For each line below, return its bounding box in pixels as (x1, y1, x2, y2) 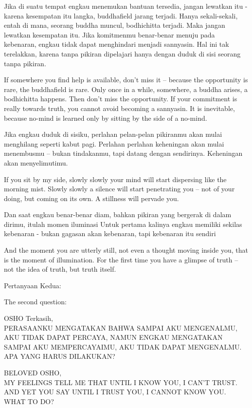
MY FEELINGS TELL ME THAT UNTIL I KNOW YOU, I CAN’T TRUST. (4, 377, 237, 387)
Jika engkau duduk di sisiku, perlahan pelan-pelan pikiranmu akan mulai (4, 129, 222, 139)
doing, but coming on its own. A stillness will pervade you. (4, 193, 179, 203)
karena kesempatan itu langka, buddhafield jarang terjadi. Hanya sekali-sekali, (4, 10, 238, 20)
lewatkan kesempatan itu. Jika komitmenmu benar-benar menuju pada (4, 29, 215, 39)
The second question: (4, 297, 67, 307)
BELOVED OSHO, (4, 368, 62, 377)
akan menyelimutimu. (4, 157, 68, 167)
